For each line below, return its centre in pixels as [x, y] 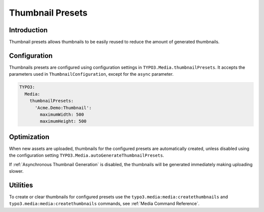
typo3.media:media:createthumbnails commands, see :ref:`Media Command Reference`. [104, 204]
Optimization [29, 137]
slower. [16, 171]
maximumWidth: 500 [62, 114]
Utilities [21, 185]
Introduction [28, 30]
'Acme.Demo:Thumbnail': [63, 108]
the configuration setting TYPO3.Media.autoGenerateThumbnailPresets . [87, 155]
